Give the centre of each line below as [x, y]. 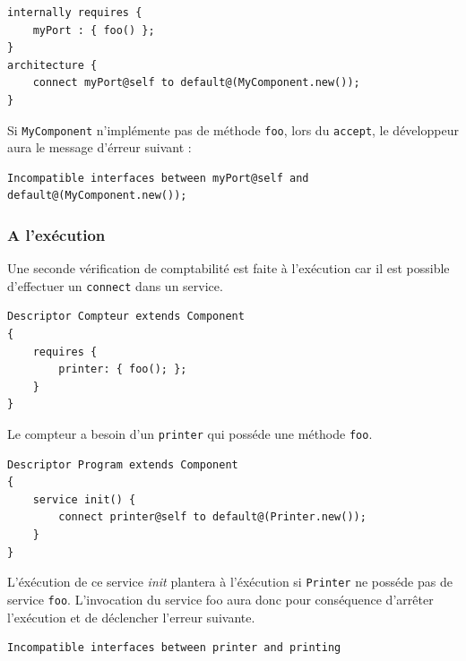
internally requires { [75, 13]
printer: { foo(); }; [123, 369]
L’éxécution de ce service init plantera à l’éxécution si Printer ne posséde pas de [230, 582]
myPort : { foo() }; [94, 30]
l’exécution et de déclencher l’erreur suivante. [131, 617]
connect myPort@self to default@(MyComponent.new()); [196, 83]
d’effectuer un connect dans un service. [115, 285]
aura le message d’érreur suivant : [99, 147]
